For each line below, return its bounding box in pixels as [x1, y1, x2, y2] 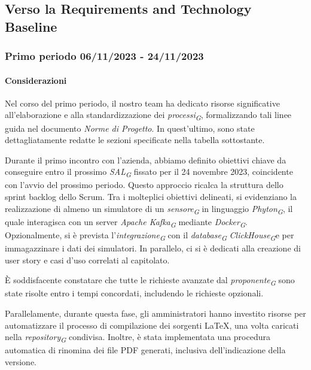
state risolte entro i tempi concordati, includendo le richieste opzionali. [5, 287, 264, 299]
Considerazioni [5, 74, 67, 86]
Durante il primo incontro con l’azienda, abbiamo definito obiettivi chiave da [5, 153, 286, 166]
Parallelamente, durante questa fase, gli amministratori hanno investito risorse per [5, 307, 306, 319]
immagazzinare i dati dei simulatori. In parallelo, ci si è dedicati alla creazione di [5, 242, 301, 254]
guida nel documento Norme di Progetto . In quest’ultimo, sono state [5, 122, 255, 134]
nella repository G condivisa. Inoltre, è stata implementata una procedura [5, 330, 270, 344]
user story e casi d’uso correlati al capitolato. [5, 253, 170, 266]
